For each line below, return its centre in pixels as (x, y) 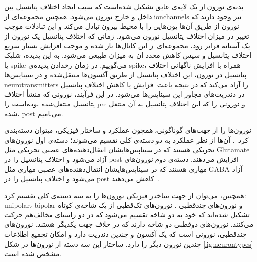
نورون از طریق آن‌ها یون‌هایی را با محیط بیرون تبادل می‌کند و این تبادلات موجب (122, 26)
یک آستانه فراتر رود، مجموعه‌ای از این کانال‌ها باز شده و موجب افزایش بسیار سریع (127, 45)
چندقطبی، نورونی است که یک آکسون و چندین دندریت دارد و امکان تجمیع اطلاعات (126, 234)
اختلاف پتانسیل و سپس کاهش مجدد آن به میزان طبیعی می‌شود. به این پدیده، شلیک (128, 55)
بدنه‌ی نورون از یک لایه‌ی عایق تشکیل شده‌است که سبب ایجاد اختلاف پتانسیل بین (124, 6)
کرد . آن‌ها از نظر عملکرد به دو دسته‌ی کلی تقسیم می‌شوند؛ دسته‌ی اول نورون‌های (127, 139)
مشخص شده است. (33, 253)
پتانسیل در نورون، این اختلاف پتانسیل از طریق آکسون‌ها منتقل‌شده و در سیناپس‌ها (126, 75)
